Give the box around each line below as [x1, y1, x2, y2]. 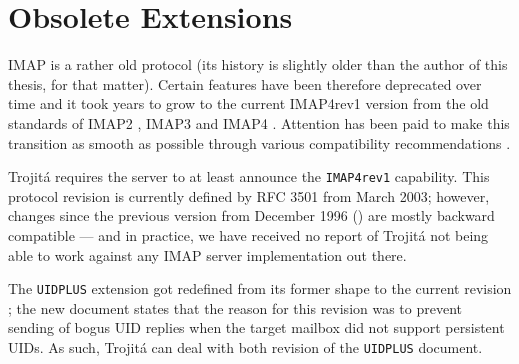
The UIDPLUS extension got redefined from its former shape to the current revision [8, 278, 512, 299]
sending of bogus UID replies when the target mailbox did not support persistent [8, 317, 505, 338]
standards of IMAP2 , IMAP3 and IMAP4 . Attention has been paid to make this [8, 112, 510, 133]
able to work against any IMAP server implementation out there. [8, 244, 407, 265]
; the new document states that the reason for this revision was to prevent [8, 297, 463, 318]
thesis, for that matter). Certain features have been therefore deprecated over [8, 73, 482, 94]
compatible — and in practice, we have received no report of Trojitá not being [8, 224, 489, 245]
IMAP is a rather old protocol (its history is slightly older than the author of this [8, 54, 508, 75]
